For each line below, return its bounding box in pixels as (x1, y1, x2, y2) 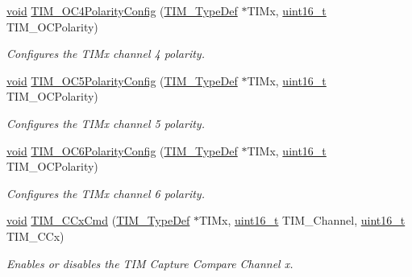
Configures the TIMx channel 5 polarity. (6, 114, 205, 131)
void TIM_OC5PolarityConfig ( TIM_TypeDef (6, 72, 238, 89)
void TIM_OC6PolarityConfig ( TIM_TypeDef (6, 142, 238, 159)
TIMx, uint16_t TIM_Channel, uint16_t (199, 212, 406, 229)
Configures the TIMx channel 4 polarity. (6, 45, 205, 62)
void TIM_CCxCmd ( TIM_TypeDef (6, 212, 190, 229)
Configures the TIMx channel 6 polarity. (6, 184, 205, 201)
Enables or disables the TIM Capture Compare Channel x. (6, 254, 293, 271)
